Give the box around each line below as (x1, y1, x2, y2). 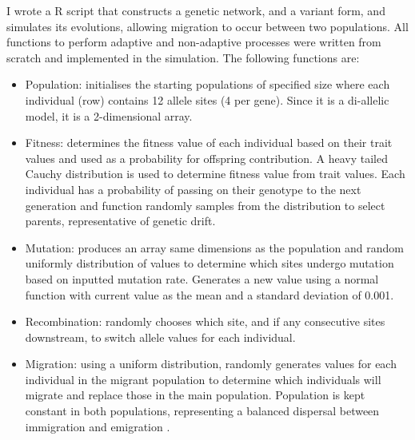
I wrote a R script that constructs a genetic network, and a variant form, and (6, 2, 385, 18)
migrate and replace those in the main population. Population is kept (25, 386, 365, 403)
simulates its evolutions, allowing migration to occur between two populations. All (6, 18, 409, 34)
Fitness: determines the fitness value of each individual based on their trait (25, 134, 393, 151)
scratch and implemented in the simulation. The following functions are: (6, 49, 360, 65)
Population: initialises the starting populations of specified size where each (25, 76, 390, 93)
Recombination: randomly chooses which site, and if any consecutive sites (25, 313, 385, 330)
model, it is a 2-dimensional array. (25, 107, 193, 124)
